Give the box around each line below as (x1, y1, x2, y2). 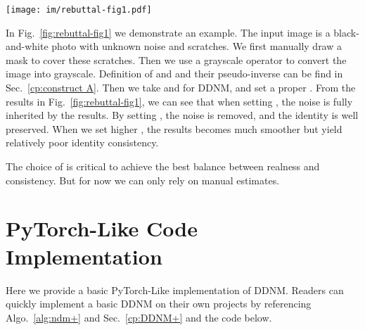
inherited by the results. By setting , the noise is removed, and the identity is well (6, 108, 359, 122)
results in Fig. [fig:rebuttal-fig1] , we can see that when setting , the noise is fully (6, 94, 353, 108)
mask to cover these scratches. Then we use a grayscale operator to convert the (6, 52, 347, 67)
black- (333, 25, 359, 39)
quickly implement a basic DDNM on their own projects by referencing (6, 296, 312, 311)
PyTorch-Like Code (6, 214, 198, 243)
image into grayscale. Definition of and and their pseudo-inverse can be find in (6, 66, 343, 81)
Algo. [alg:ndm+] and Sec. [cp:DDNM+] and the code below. (6, 310, 272, 324)
